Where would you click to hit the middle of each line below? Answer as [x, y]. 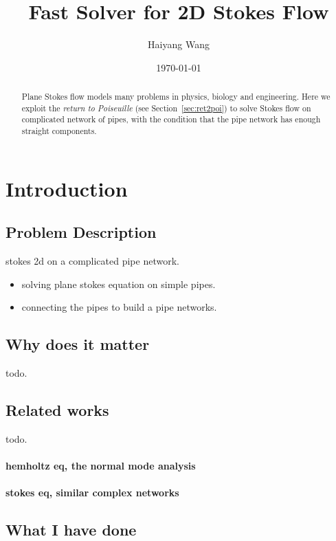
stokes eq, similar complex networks [92, 493]
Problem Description [81, 232]
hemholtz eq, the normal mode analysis [101, 466]
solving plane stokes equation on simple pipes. [119, 284]
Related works [57, 410]
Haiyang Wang [179, 44]
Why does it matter [78, 344]
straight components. [59, 131]
